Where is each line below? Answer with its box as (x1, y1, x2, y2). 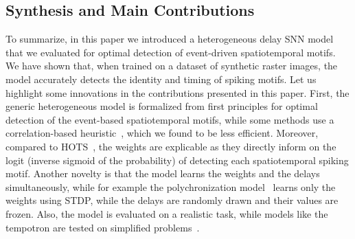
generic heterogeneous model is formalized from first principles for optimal (5, 99, 318, 113)
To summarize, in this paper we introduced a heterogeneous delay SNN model (5, 32, 334, 46)
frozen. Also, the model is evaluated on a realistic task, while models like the (5, 206, 328, 220)
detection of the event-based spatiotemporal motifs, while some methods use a (5, 112, 334, 126)
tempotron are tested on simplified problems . (5, 220, 200, 234)
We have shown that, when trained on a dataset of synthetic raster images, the (5, 58, 338, 73)
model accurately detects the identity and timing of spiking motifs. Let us (5, 71, 317, 86)
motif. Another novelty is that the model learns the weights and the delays (5, 166, 320, 181)
